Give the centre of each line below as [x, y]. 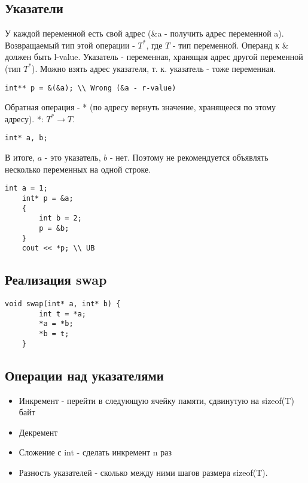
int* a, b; [26, 138]
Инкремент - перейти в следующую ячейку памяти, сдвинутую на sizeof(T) [156, 400]
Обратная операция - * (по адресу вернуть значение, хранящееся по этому [140, 107]
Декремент [38, 432]
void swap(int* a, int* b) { [63, 304]
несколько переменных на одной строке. [78, 169]
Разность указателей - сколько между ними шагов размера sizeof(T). [143, 472]
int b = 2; [60, 218]
